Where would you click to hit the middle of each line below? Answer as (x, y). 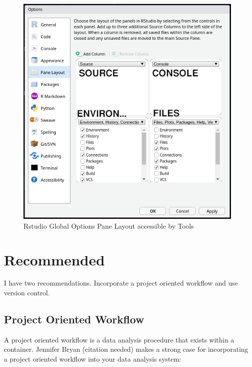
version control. (27, 293)
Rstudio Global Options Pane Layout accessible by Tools (109, 225)
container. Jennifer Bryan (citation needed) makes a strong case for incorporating (126, 349)
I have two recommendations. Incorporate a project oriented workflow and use (121, 283)
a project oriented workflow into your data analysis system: (93, 359)
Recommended (55, 259)
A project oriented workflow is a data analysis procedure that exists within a (119, 339)
